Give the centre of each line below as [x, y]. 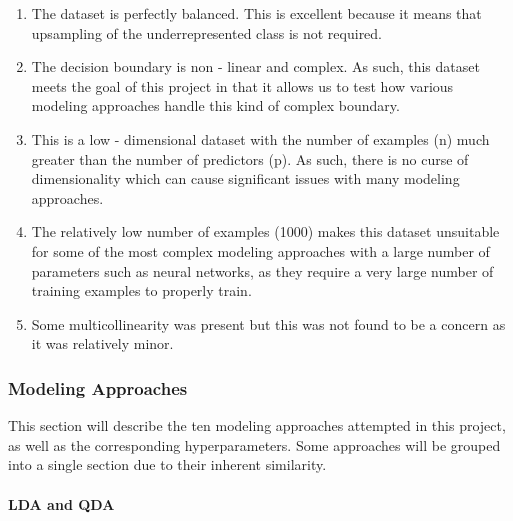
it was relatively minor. [102, 343]
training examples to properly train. [141, 290]
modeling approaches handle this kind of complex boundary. [215, 105]
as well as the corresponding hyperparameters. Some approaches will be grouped [254, 444]
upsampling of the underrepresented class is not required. [207, 32]
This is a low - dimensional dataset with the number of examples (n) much [260, 138]
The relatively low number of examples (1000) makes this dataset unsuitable [265, 231]
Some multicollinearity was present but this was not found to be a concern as [268, 323]
